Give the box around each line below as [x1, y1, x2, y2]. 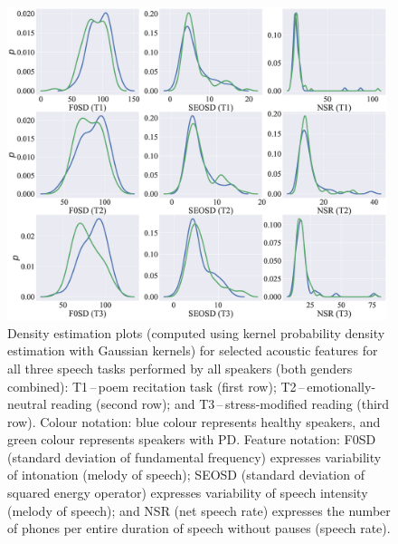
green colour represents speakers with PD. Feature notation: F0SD [7, 430, 376, 449]
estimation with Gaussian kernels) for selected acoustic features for [7, 341, 378, 360]
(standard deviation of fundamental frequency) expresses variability [7, 447, 382, 466]
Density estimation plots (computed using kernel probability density [7, 323, 385, 342]
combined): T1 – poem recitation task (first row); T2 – [7, 376, 305, 395]
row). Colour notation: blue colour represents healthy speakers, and [7, 412, 381, 431]
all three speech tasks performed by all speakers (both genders [7, 358, 353, 377]
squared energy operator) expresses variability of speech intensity [7, 483, 368, 502]
